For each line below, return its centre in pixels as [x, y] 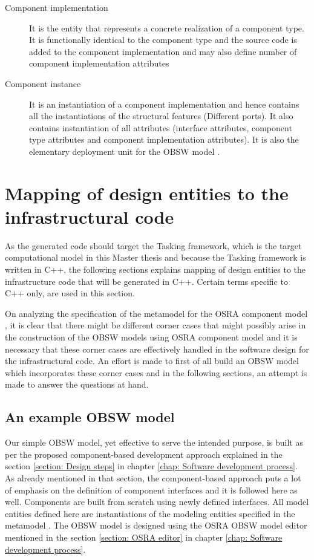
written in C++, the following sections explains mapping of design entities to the [155, 269]
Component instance [43, 83]
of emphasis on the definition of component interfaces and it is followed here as [151, 490]
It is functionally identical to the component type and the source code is [163, 40]
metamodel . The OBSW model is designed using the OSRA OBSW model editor [156, 525]
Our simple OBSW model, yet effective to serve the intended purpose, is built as [154, 442]
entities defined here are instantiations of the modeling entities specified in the [150, 513]
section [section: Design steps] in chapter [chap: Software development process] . [151, 466]
